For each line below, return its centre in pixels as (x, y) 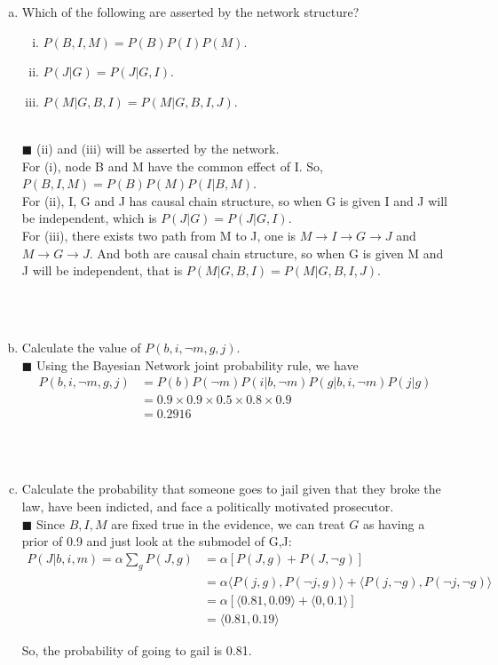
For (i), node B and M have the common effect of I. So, (172, 166)
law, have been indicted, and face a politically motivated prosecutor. (208, 506)
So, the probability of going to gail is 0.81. (137, 649)
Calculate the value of (81, 347)
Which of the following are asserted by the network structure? (190, 12)
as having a (394, 523)
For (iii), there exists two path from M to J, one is (159, 235)
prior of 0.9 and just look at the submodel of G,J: (157, 541)
